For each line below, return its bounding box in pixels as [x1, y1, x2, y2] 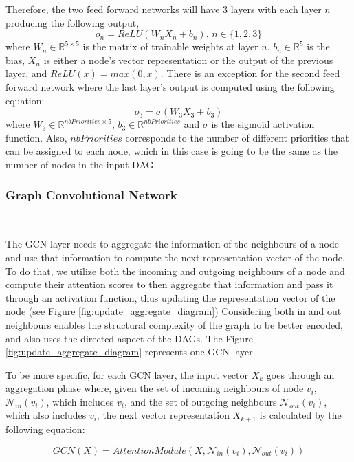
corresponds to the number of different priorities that [125, 130, 349, 144]
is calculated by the [259, 408, 342, 422]
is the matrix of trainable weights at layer [82, 39, 258, 54]
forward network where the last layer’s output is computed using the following [5, 79, 335, 93]
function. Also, [5, 130, 67, 144]
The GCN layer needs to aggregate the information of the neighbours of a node [5, 236, 339, 251]
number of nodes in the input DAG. [5, 157, 157, 171]
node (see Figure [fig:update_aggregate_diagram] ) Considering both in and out [5, 304, 342, 318]
